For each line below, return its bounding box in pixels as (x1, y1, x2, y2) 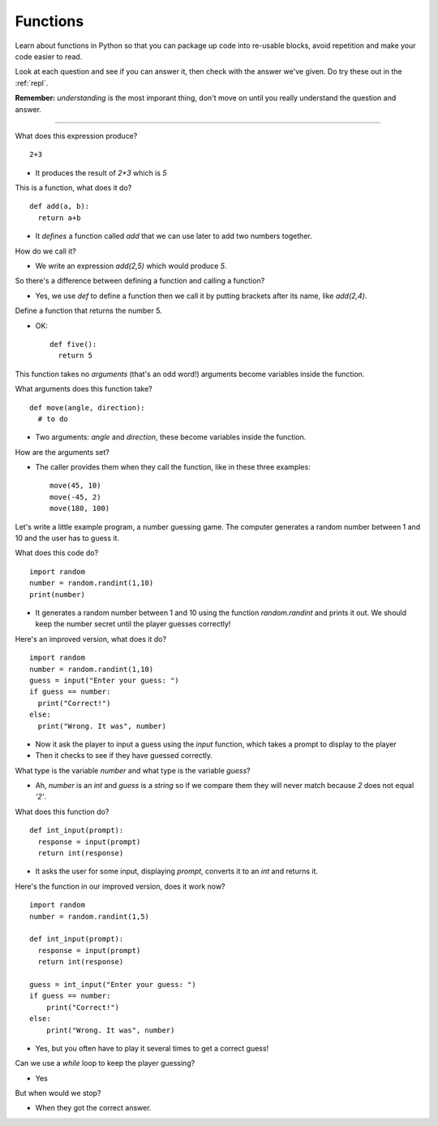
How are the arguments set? (15, 447, 109, 457)
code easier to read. (15, 51, 83, 61)
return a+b (37, 213, 81, 223)
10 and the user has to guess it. (15, 533, 120, 544)
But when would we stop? (15, 1089, 101, 1098)
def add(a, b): (29, 201, 90, 211)
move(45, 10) (49, 481, 101, 491)
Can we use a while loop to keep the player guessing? (15, 1059, 195, 1068)
